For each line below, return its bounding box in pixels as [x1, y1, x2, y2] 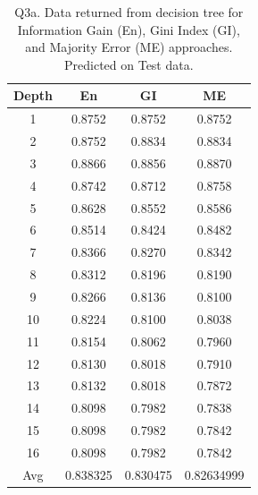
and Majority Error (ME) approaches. [25, 38, 233, 56]
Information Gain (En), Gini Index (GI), [17, 20, 240, 38]
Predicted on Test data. [64, 55, 194, 73]
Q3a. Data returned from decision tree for [14, 3, 244, 21]
